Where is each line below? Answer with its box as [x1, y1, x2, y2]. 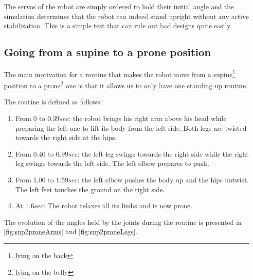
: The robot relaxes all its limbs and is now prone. [43, 200, 193, 211]
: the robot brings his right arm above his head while [69, 113, 227, 123]
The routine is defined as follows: [4, 97, 102, 107]
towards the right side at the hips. [15, 132, 117, 142]
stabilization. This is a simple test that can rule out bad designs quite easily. [4, 20, 232, 31]
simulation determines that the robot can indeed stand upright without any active [4, 11, 249, 21]
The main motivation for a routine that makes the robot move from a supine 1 [4, 67, 235, 79]
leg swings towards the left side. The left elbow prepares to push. [15, 158, 209, 168]
